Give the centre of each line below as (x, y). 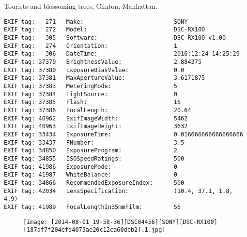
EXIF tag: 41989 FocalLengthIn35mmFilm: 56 (93, 207)
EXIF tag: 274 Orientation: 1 (91, 46)
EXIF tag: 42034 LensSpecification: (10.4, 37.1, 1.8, (118, 191)
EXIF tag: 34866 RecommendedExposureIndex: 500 (94, 183)
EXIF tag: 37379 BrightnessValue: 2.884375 (103, 62)
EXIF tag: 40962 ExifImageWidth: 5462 (96, 118)
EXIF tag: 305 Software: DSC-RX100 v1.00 (115, 38)
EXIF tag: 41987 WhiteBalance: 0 (91, 175)
